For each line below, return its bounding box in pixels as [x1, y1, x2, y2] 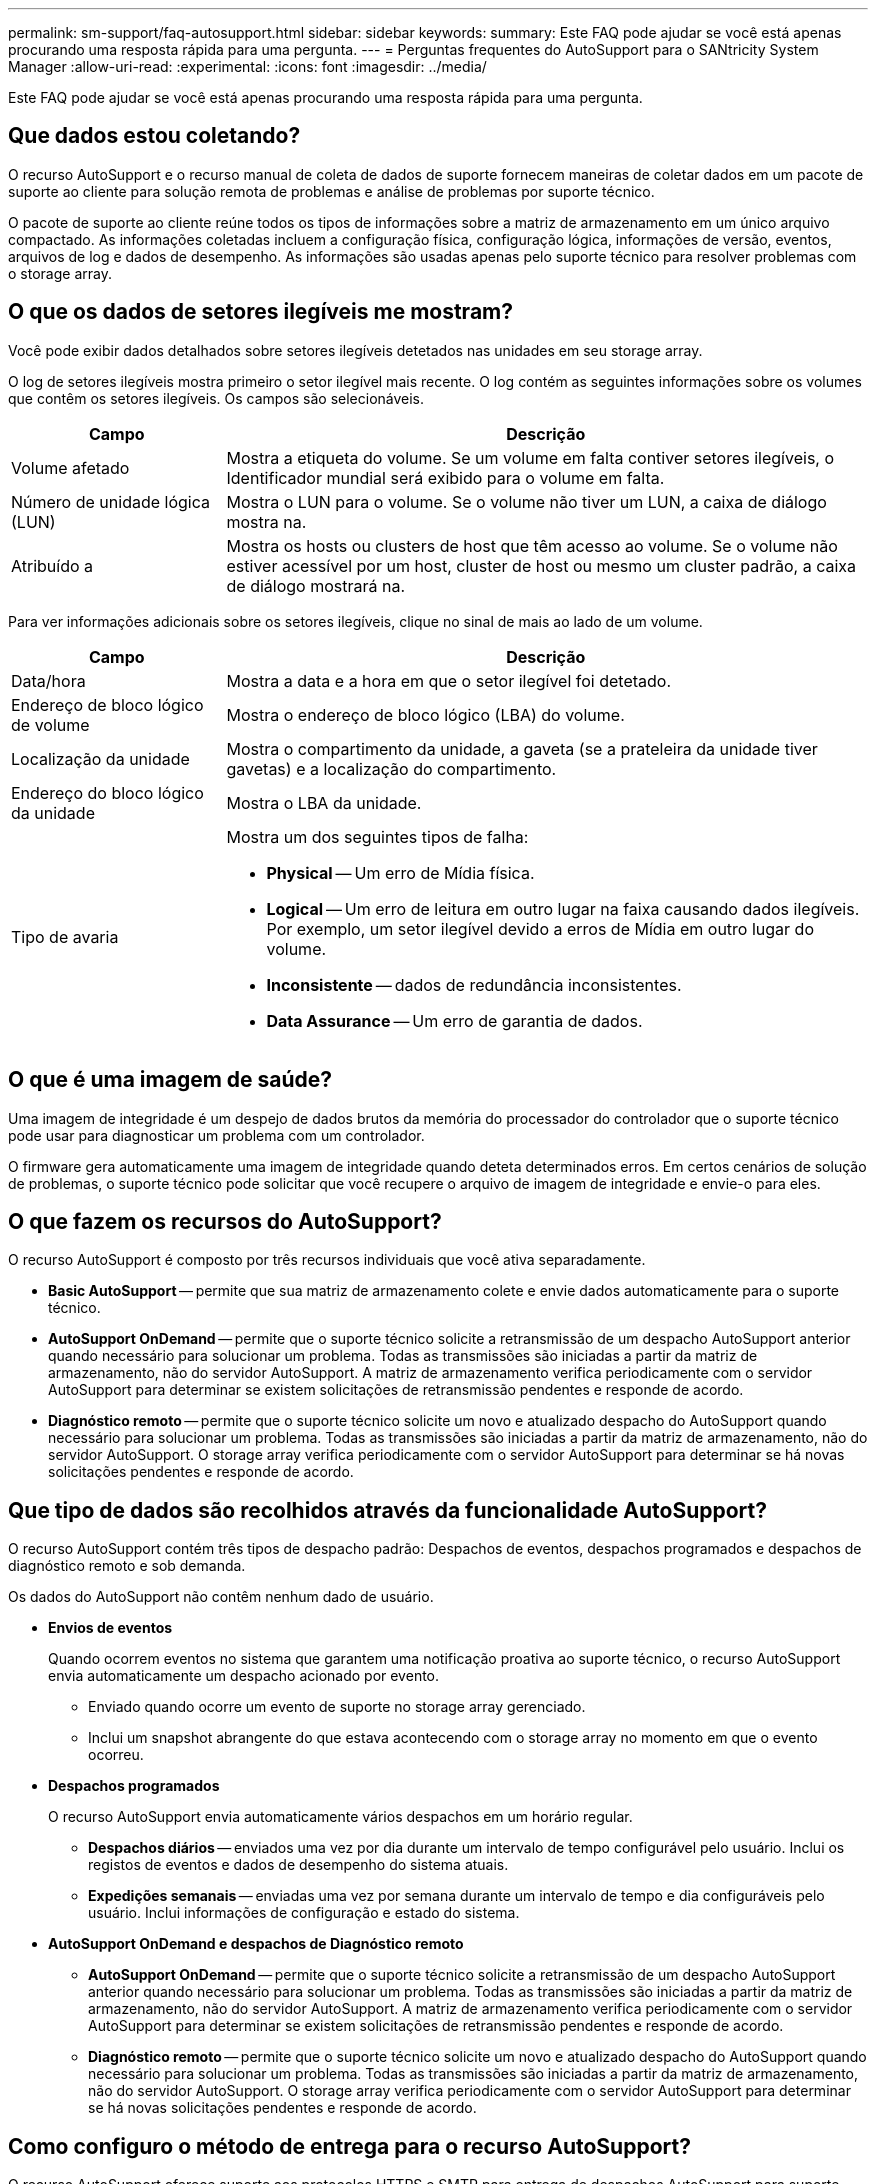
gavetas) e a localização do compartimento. [226, 758, 557, 779]
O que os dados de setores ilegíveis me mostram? [8, 299, 513, 325]
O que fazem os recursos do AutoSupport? [8, 1208, 442, 1234]
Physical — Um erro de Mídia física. [266, 862, 535, 883]
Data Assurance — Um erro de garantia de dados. [266, 1010, 643, 1031]
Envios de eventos [48, 1619, 173, 1637]
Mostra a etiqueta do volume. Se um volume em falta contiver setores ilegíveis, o [226, 447, 835, 468]
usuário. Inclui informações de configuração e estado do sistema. [88, 1904, 520, 1922]
